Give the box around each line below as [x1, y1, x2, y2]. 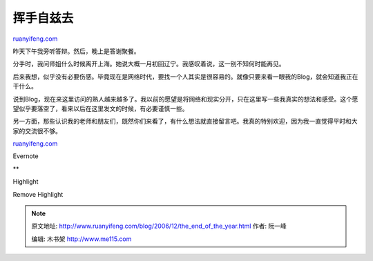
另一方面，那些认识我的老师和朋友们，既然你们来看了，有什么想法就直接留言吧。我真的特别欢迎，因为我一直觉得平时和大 [12, 117, 358, 126]
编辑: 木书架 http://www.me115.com [31, 235, 132, 243]
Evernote [12, 152, 39, 160]
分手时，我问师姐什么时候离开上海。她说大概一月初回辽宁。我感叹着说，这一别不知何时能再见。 [12, 59, 285, 68]
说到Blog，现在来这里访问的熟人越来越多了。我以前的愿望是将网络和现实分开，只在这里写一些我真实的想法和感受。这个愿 [12, 95, 358, 103]
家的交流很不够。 [12, 126, 61, 135]
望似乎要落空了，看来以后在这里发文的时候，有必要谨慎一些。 [12, 104, 189, 113]
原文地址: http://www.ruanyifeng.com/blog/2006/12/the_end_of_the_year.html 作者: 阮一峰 [31, 222, 287, 231]
